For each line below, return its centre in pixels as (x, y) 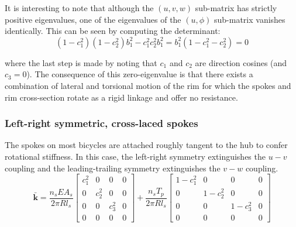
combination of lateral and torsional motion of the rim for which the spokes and (148, 85)
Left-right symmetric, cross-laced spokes (101, 123)
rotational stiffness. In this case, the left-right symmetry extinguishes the (135, 156)
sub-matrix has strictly (236, 8)
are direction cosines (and (241, 62)
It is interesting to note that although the (79, 8)
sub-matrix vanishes (249, 19)
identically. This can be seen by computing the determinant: (113, 31)
